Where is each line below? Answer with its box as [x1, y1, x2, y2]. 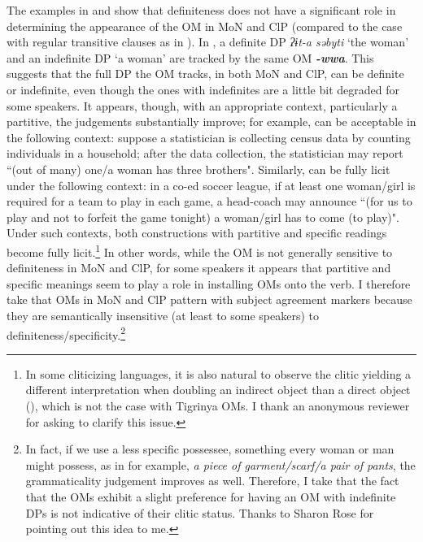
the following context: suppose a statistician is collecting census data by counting [7, 128, 411, 145]
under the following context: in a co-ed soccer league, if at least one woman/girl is [7, 176, 416, 193]
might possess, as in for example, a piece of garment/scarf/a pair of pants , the [25, 456, 416, 473]
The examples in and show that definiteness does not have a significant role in [7, 2, 396, 18]
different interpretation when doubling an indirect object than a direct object [25, 381, 411, 398]
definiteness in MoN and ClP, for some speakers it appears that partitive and [7, 259, 391, 276]
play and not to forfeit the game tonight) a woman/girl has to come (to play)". [7, 208, 399, 225]
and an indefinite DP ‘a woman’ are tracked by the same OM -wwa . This [7, 49, 374, 66]
